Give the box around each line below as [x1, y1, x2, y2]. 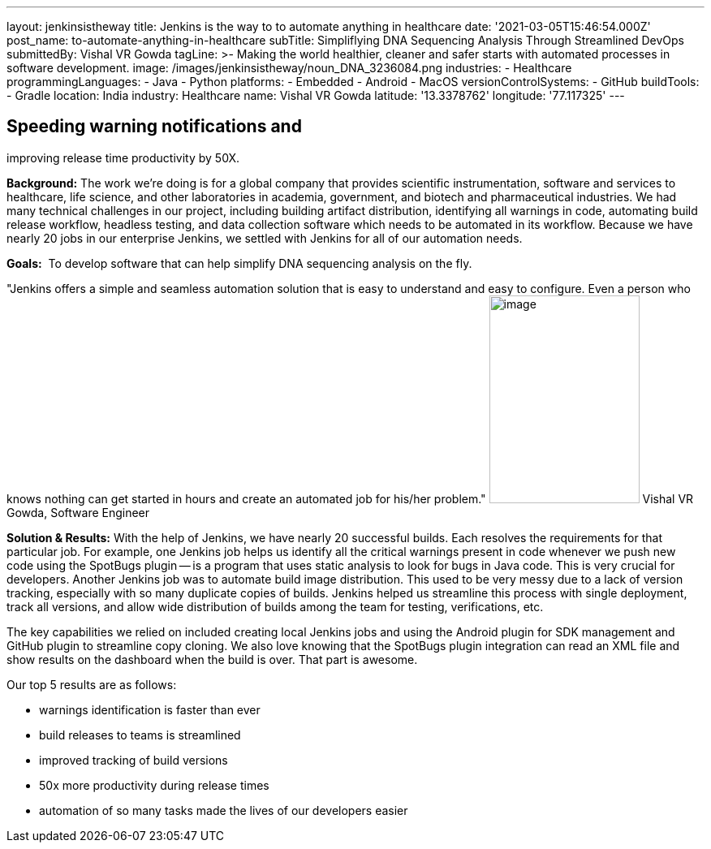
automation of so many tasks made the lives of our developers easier [39, 803, 408, 817]
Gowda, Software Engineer [6, 505, 150, 519]
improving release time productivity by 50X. [6, 150, 240, 165]
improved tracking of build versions [39, 752, 228, 767]
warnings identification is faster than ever [39, 702, 261, 717]
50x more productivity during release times [39, 778, 269, 792]
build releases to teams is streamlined [39, 727, 241, 742]
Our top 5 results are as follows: [6, 677, 177, 692]
